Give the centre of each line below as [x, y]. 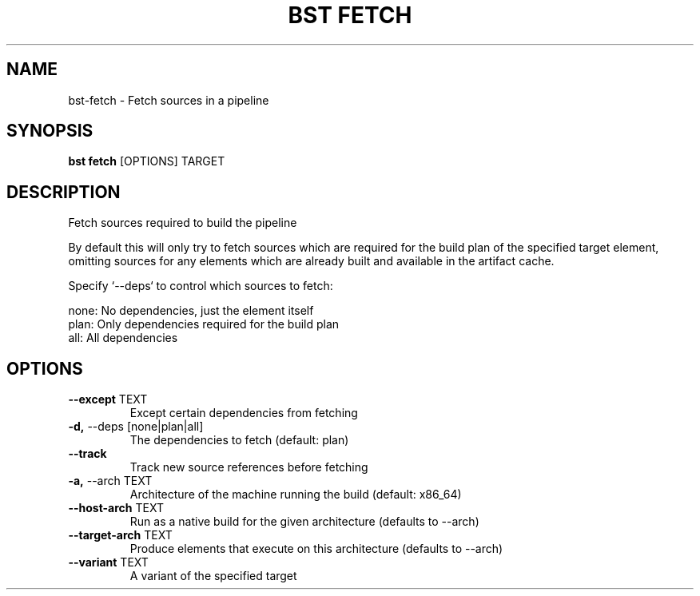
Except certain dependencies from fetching [244, 413]
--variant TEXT [108, 562]
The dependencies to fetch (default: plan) [239, 440]
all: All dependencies [123, 338]
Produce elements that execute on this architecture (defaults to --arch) [316, 549]
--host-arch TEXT [116, 508]
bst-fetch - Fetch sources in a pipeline [169, 100]
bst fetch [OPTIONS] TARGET [147, 161]
